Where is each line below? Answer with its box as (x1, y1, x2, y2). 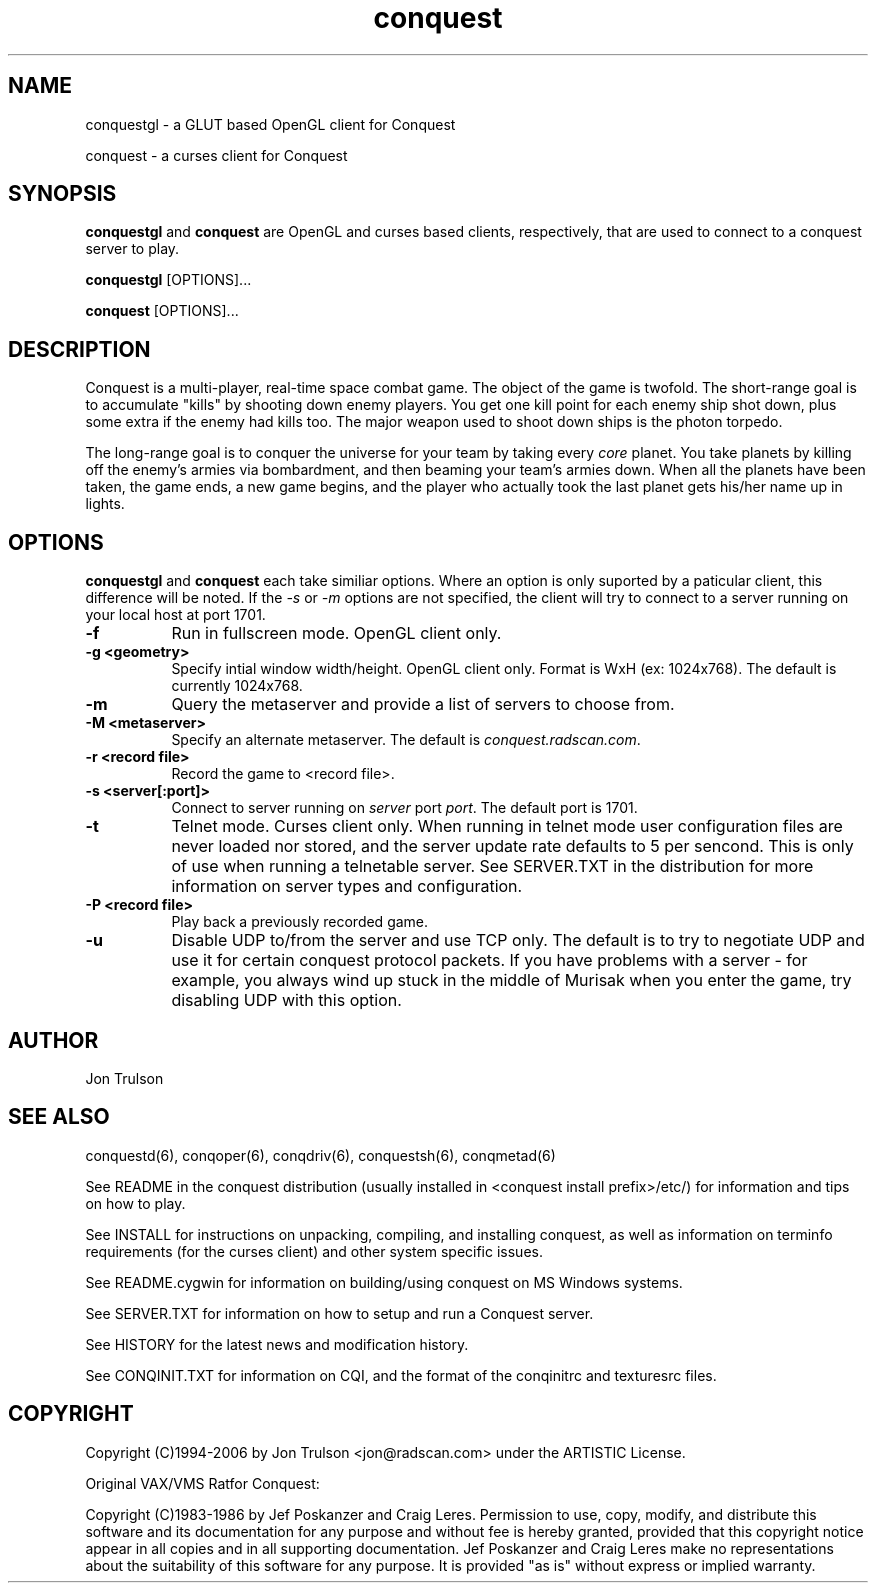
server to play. (85, 240, 180, 258)
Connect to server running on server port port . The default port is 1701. (171, 799, 638, 817)
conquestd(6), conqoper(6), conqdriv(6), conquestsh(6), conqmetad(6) (85, 1146, 556, 1164)
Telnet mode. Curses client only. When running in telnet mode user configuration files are (171, 816, 843, 837)
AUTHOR (8, 1027, 99, 1053)
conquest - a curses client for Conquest (85, 146, 348, 164)
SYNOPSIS (8, 181, 117, 207)
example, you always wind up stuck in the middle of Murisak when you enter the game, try (171, 970, 852, 991)
